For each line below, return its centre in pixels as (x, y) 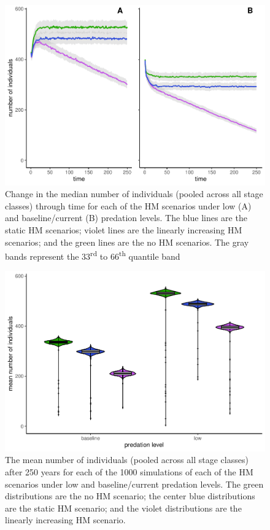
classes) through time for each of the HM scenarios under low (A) (128, 205)
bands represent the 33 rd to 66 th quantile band (93, 255)
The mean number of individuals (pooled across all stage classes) (127, 460)
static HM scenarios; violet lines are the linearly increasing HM (124, 229)
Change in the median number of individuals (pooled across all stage (134, 194)
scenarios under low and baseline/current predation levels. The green (134, 484)
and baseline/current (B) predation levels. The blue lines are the (126, 218)
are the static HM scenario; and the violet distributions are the (123, 508)
